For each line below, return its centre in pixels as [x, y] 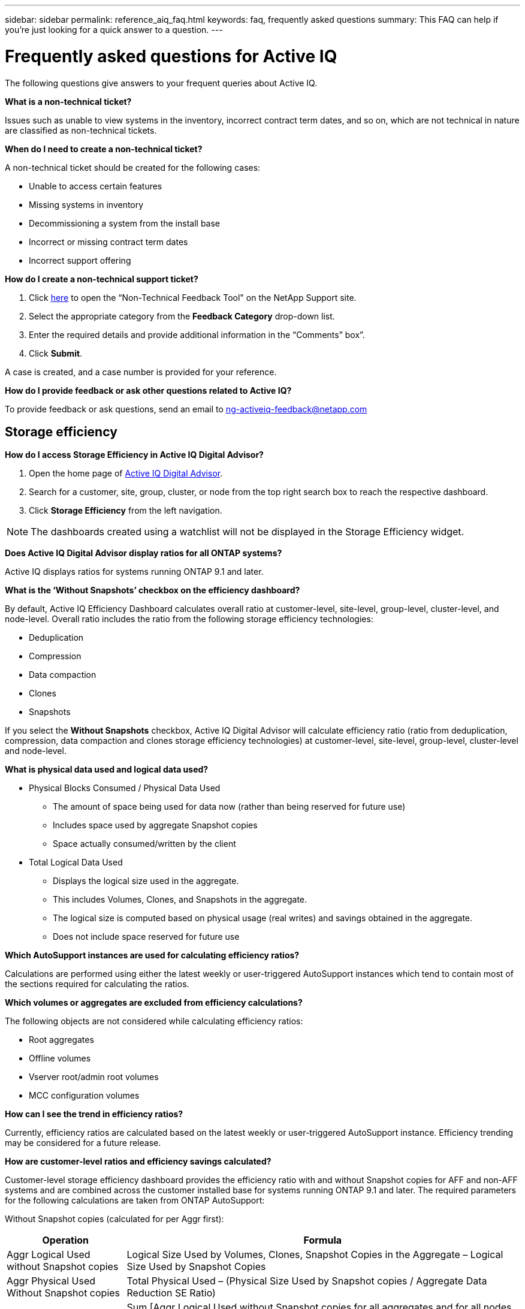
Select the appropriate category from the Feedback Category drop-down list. [182, 316]
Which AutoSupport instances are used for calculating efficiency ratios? [152, 955]
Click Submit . [56, 353]
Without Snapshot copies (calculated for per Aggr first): [114, 1219]
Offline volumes [60, 1058]
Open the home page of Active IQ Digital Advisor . [126, 473]
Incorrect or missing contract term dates [108, 242]
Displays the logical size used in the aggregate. [146, 881]
